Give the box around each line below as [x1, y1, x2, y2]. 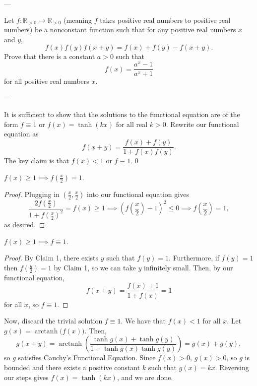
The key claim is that [4, 155, 69, 166]
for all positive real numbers [4, 76, 89, 86]
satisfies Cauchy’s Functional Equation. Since [18, 352, 156, 363]
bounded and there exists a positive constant [4, 362, 140, 372]
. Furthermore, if [169, 253, 219, 263]
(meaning [64, 14, 92, 25]
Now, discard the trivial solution [4, 316, 103, 326]
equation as [4, 129, 39, 139]
